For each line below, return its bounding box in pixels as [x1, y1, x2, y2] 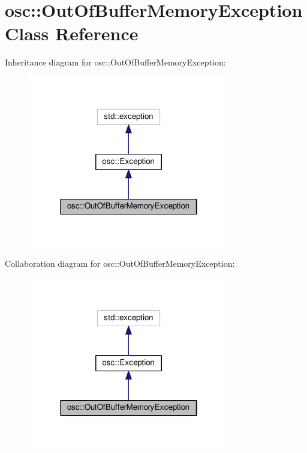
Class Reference [5, 21, 139, 46]
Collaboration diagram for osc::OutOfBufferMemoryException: [5, 257, 235, 270]
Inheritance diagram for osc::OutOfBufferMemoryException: [5, 56, 226, 68]
